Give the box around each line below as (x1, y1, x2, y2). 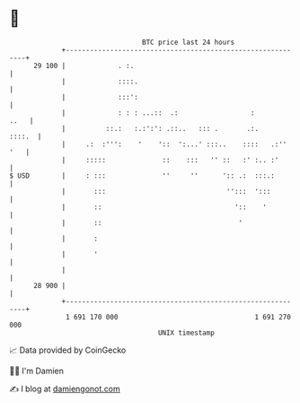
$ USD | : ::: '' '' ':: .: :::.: (9, 171, 276, 180)
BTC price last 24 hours (142, 38, 235, 47)
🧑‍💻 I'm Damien (9, 365, 65, 376)
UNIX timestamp (157, 328, 216, 337)
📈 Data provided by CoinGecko (9, 345, 127, 355)
